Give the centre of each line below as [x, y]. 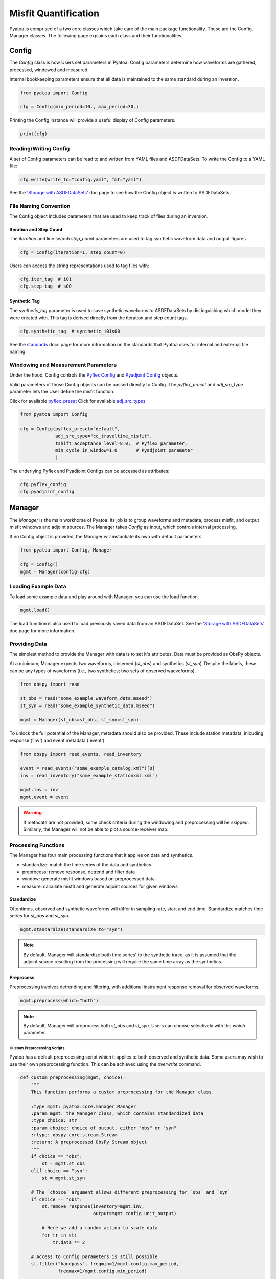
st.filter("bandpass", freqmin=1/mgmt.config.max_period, [105, 1264]
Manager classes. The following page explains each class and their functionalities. [96, 35]
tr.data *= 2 [69, 1242]
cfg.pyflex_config [43, 484]
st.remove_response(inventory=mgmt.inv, [93, 1207]
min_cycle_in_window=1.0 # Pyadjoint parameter [124, 450]
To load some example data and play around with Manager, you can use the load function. [104, 597]
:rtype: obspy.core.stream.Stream [74, 1135]
